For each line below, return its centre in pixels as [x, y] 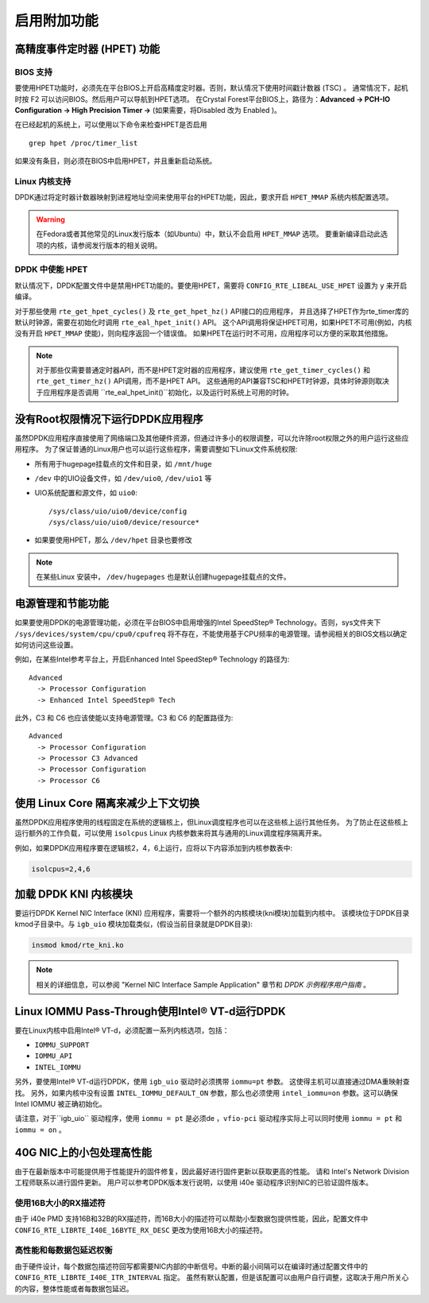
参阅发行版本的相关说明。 [120, 245]
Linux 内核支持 [43, 181]
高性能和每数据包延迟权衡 [64, 1251]
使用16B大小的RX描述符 [60, 1203]
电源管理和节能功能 [62, 604]
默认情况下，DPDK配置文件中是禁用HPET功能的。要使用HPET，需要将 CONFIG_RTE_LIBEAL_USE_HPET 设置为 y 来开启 [211, 285]
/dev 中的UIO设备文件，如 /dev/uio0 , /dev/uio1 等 [123, 478]
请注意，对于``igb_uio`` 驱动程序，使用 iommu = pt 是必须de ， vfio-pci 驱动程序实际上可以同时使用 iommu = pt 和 [209, 1119]
